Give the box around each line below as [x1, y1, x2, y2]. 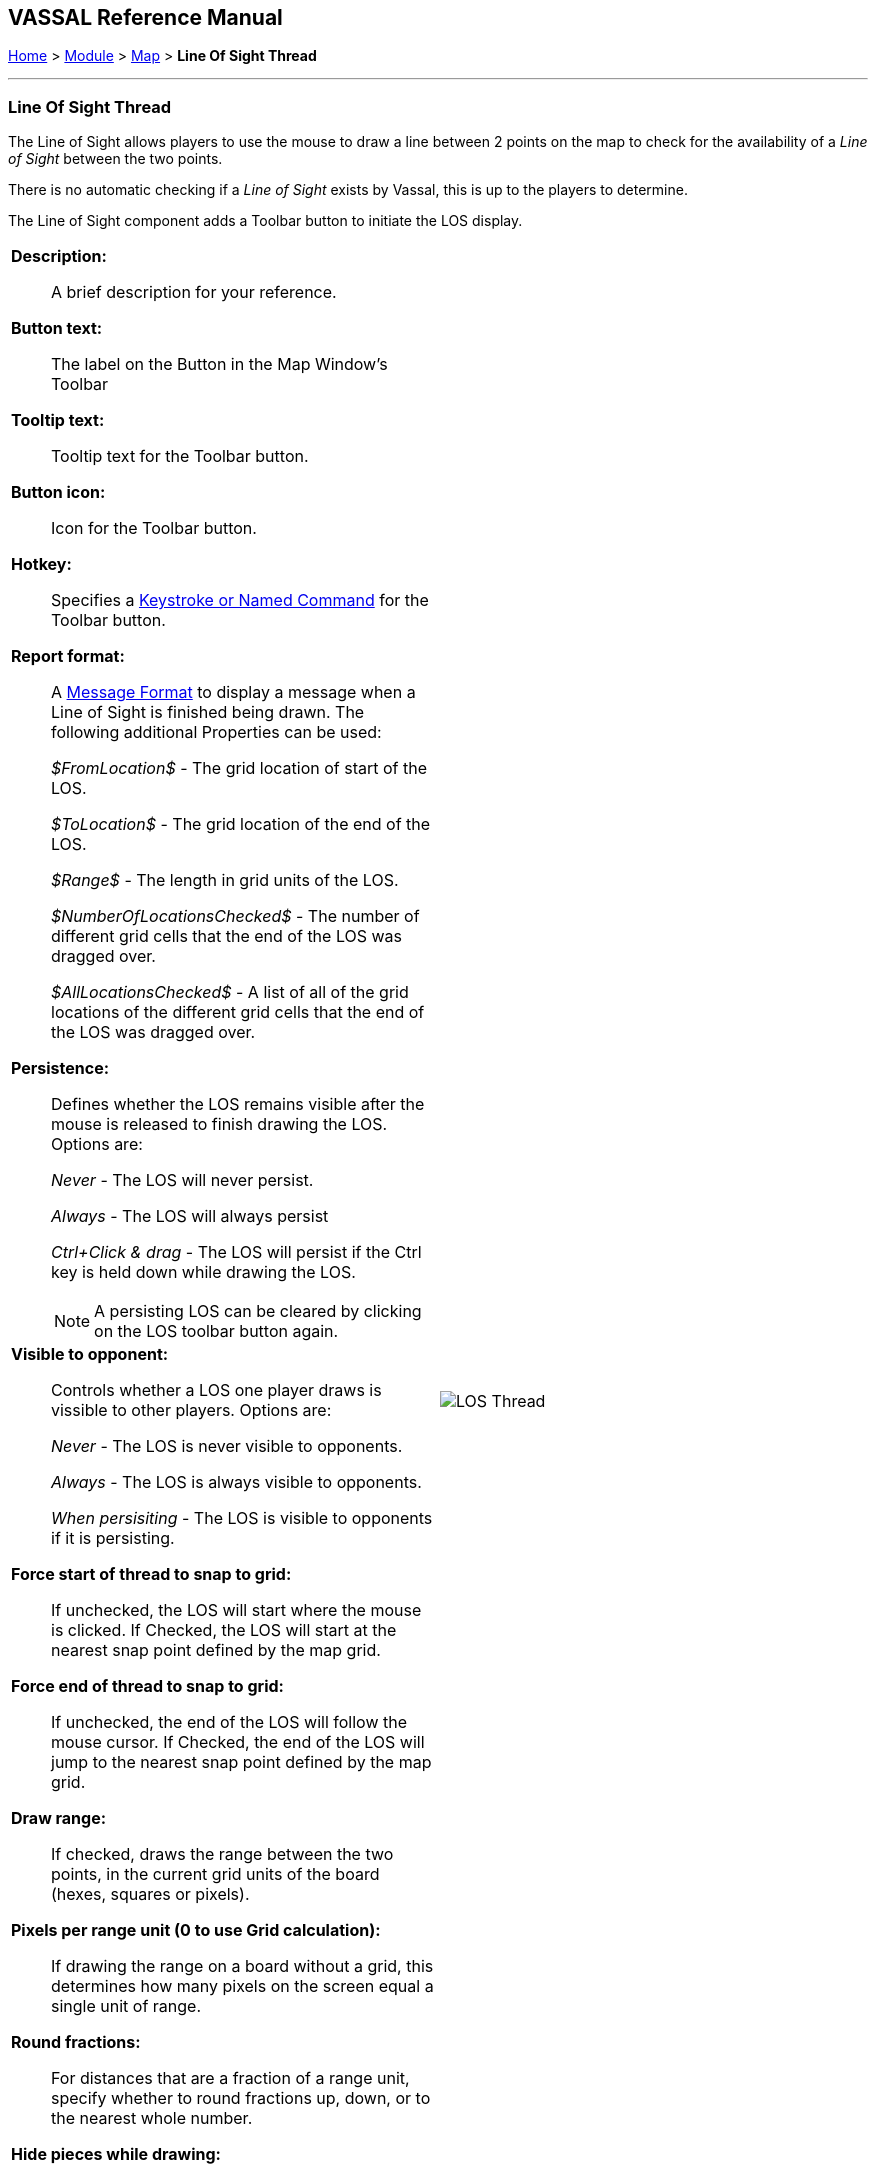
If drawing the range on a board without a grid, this [51, 1956, 434, 1977]
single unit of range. [51, 1996, 202, 2017]
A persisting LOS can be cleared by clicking [94, 1301, 422, 1322]
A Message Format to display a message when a [51, 682, 416, 703]
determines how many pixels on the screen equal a [51, 1976, 434, 1997]
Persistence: [11, 1058, 110, 1079]
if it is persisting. [51, 1528, 175, 1549]
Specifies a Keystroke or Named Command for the [51, 590, 429, 611]
